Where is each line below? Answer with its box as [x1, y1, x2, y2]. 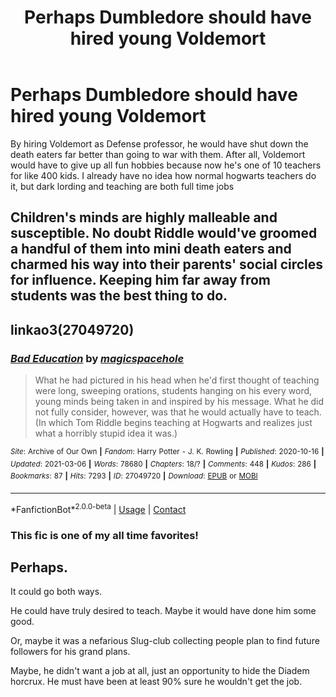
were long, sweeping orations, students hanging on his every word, [34, 385, 313, 397]
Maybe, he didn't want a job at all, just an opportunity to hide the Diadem [10, 665, 310, 677]
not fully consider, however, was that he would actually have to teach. [34, 406, 322, 418]
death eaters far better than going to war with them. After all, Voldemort [10, 148, 306, 160]
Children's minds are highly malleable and [10, 209, 278, 226]
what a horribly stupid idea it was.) [34, 427, 178, 440]
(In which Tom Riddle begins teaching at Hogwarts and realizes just [34, 417, 313, 429]
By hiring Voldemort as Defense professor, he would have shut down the [10, 137, 309, 150]
